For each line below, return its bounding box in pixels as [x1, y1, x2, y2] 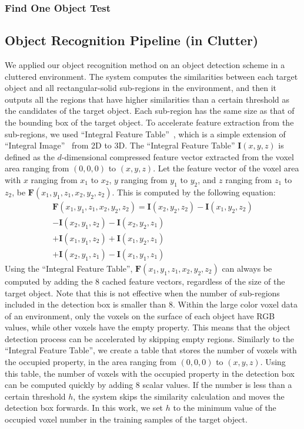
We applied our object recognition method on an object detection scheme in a [5, 59, 285, 71]
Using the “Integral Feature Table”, [5, 262, 133, 274]
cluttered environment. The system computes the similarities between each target [5, 70, 298, 82]
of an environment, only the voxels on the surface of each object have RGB [5, 309, 275, 322]
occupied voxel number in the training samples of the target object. [5, 413, 248, 425]
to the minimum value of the [173, 401, 276, 414]
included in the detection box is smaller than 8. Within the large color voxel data [5, 298, 298, 310]
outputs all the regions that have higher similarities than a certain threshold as [5, 93, 290, 105]
